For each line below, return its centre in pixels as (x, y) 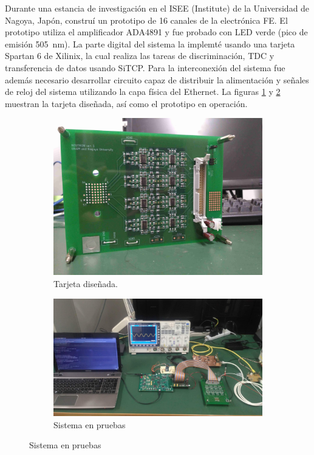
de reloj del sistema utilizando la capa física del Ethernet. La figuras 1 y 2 (143, 92)
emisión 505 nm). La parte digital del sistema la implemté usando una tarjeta (150, 43)
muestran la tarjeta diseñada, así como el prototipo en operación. (126, 103)
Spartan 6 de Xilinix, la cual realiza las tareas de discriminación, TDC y (140, 56)
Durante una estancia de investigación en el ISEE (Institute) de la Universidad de (157, 8)
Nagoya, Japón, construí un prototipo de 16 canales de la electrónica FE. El (146, 20)
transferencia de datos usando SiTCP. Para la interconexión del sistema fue (145, 67)
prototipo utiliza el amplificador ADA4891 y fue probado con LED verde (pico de (156, 32)
